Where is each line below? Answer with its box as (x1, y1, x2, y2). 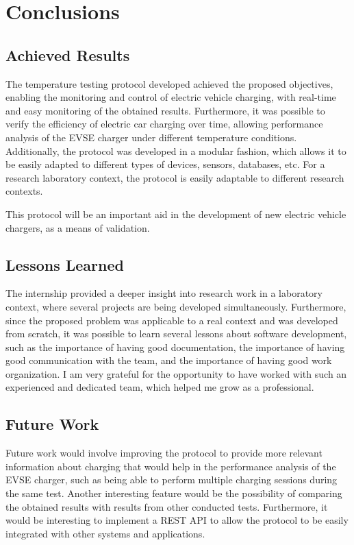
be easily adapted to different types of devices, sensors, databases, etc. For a (5, 157, 325, 171)
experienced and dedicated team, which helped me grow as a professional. (5, 380, 314, 394)
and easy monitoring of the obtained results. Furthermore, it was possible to (5, 103, 325, 117)
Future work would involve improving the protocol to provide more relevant (5, 446, 323, 460)
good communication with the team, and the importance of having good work (5, 353, 332, 367)
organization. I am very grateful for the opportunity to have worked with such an (5, 366, 347, 380)
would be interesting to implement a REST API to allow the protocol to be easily (5, 513, 349, 527)
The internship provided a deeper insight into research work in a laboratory (5, 286, 323, 300)
